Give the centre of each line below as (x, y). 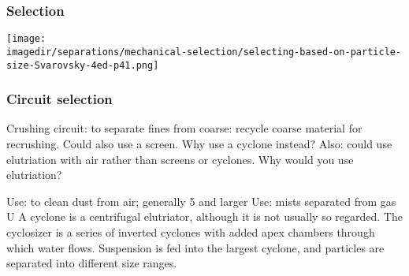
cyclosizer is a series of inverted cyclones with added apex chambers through (191, 231)
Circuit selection (59, 99)
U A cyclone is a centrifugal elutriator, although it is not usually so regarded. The (204, 216)
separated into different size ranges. (92, 263)
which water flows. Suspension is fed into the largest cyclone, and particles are (195, 247)
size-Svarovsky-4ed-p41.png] (83, 65)
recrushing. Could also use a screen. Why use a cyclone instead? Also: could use (199, 144)
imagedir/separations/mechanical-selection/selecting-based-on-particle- (204, 52)
